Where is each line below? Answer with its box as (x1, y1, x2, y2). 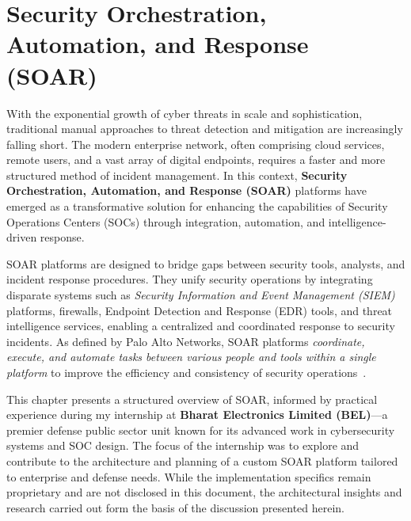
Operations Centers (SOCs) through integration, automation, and (6, 213, 325, 230)
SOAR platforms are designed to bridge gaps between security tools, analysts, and (6, 255, 405, 272)
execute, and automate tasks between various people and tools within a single (6, 348, 376, 365)
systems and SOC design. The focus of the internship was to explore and (6, 437, 360, 454)
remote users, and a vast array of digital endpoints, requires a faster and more (6, 151, 386, 168)
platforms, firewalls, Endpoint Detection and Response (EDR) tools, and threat (6, 302, 393, 318)
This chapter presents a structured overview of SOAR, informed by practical (6, 390, 378, 407)
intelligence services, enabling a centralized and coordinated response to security (6, 318, 395, 334)
